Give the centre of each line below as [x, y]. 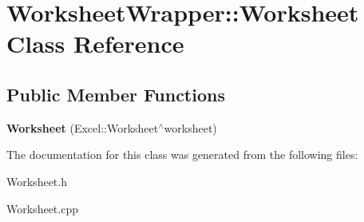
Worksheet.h [37, 181]
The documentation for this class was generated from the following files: [182, 155]
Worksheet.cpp [42, 208]
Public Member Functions [116, 94]
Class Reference [95, 44]
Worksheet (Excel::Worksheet [83, 127]
